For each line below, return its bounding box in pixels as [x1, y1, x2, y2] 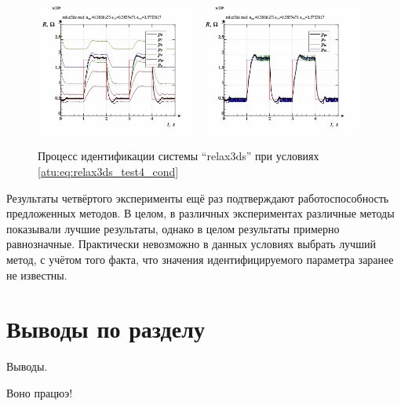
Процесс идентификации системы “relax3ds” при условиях [38, 148, 319, 164]
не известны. [6, 266, 67, 283]
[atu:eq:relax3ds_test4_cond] [38, 163, 179, 179]
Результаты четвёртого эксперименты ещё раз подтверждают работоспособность [6, 189, 389, 206]
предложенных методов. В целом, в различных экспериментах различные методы [6, 205, 395, 221]
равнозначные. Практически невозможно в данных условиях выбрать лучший [6, 236, 376, 252]
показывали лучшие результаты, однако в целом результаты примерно [6, 220, 340, 236]
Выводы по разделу [6, 313, 205, 345]
